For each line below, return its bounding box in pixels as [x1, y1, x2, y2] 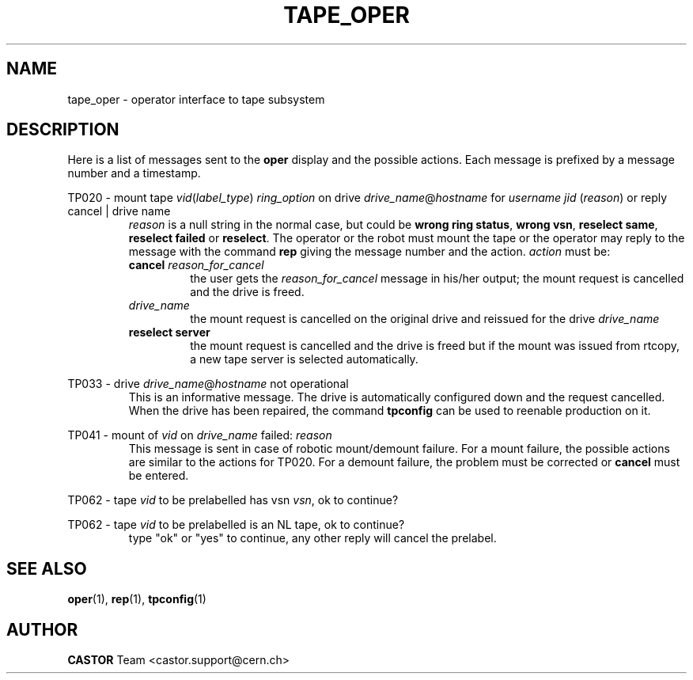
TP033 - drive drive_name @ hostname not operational [67, 377, 349, 391]
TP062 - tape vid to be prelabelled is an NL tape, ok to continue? [67, 518, 405, 532]
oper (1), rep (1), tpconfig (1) [67, 592, 206, 606]
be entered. [128, 469, 189, 483]
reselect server [128, 325, 210, 340]
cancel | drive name [67, 204, 171, 218]
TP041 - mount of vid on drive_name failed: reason [67, 428, 332, 443]
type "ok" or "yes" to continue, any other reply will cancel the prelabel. [128, 531, 497, 545]
